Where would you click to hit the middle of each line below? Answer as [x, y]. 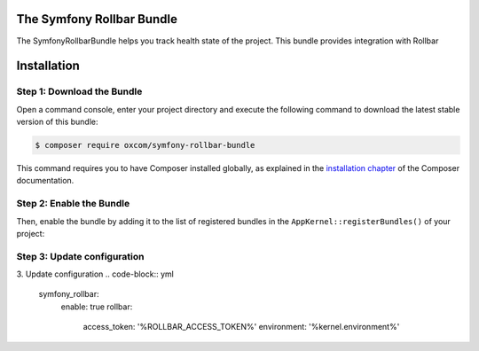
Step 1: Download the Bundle [79, 91]
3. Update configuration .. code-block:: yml [95, 274]
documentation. [45, 181]
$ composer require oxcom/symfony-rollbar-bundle [145, 145]
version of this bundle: [57, 122]
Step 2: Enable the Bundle [73, 204]
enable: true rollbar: [97, 307]
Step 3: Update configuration [80, 256]
